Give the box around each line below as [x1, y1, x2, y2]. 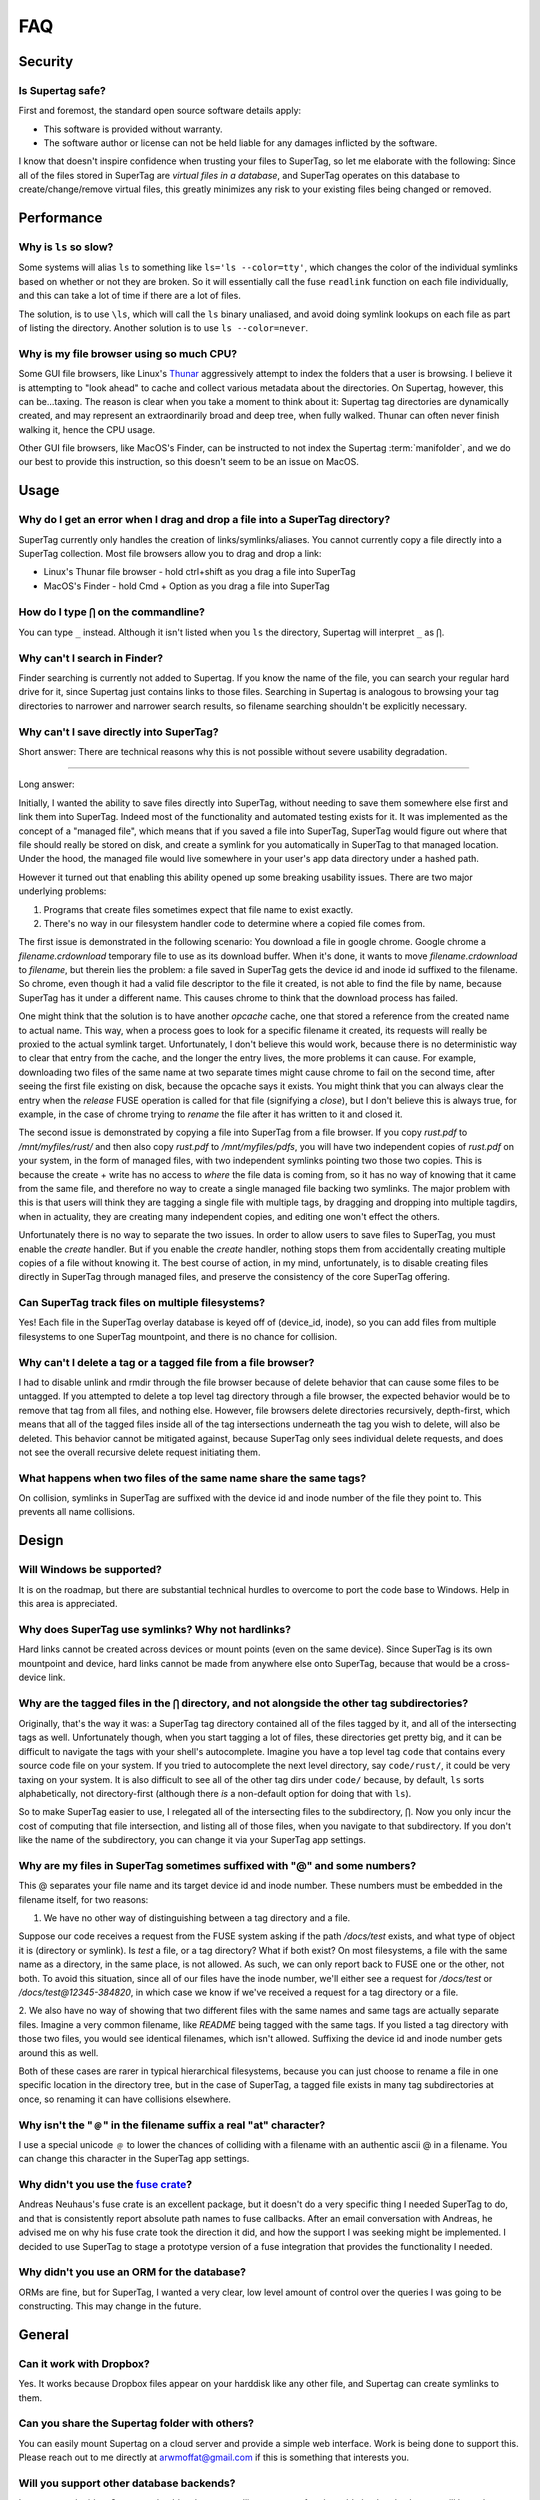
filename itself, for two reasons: [18, 1893, 149, 1905]
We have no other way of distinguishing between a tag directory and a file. [43, 1912, 351, 1924]
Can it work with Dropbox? [18, 2356, 150, 2370]
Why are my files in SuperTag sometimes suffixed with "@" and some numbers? [18, 1858, 417, 1872]
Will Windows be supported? [18, 1563, 162, 1577]
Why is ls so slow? [18, 240, 114, 254]
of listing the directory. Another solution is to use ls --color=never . [18, 321, 309, 334]
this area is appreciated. [18, 1597, 118, 1609]
